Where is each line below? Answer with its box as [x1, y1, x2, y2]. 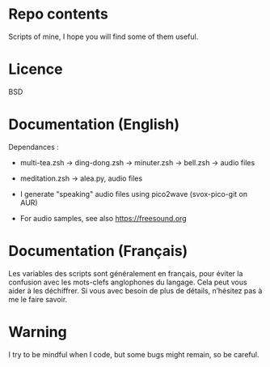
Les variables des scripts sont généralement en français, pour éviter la [8, 268, 243, 278]
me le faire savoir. [8, 294, 68, 304]
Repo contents [8, 5, 109, 23]
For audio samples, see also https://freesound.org [19, 213, 188, 223]
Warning [8, 322, 67, 341]
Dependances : [8, 142, 59, 151]
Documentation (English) [8, 115, 180, 134]
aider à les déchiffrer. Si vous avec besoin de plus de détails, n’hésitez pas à [8, 285, 263, 296]
